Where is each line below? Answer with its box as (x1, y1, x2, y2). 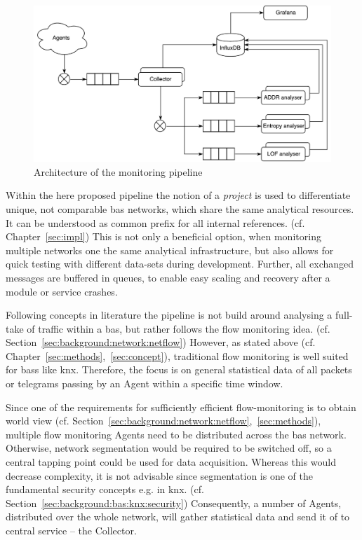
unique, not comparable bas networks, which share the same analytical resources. (6, 201, 354, 216)
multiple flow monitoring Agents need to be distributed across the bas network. (6, 427, 347, 441)
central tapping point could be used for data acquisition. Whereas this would (6, 455, 337, 469)
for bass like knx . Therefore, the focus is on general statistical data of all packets (6, 362, 352, 377)
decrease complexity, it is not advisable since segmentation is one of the (6, 468, 313, 483)
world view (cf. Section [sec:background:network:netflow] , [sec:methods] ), (6, 413, 321, 428)
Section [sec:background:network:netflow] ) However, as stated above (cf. (6, 335, 316, 349)
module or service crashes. (6, 284, 118, 298)
